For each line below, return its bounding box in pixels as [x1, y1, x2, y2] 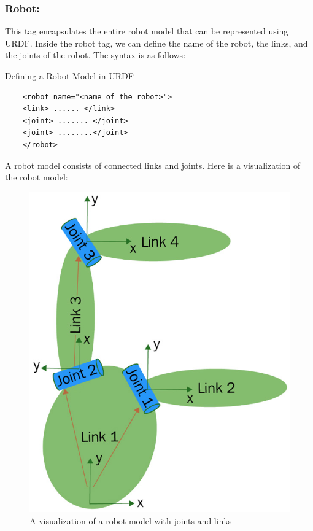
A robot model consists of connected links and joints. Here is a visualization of [5, 158, 301, 171]
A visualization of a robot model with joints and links [29, 514, 232, 527]
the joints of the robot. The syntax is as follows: [5, 48, 186, 61]
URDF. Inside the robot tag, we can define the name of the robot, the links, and [5, 36, 308, 49]
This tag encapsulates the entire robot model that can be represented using [5, 25, 288, 37]
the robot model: [5, 171, 68, 184]
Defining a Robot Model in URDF [5, 69, 134, 82]
